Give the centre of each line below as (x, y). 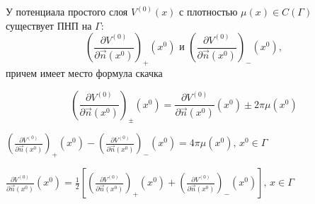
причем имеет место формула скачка (84, 72)
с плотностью (208, 11)
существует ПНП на (49, 25)
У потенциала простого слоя (67, 11)
